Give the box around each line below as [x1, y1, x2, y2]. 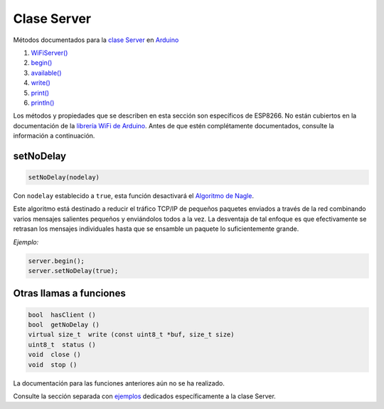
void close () [28, 351, 81, 359]
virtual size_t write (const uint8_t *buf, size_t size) [28, 331, 235, 338]
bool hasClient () [28, 311, 96, 319]
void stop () [28, 361, 78, 368]
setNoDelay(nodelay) [28, 173, 100, 182]
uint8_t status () [28, 341, 96, 348]
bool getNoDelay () [28, 321, 100, 328]
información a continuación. [13, 132, 95, 140]
